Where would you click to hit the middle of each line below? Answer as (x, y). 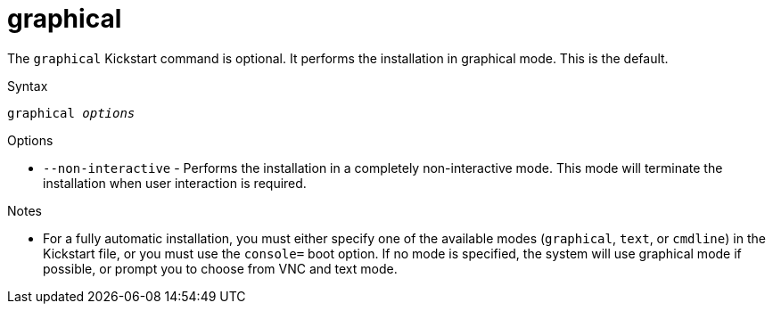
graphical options (71, 113)
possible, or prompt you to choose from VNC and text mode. (220, 268)
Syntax (28, 86)
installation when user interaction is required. (175, 183)
